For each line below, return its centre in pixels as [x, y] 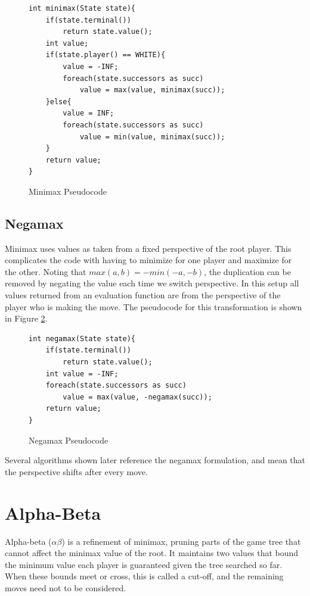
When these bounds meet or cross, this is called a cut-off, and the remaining [144, 576]
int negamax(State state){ [82, 338]
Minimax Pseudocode [68, 191]
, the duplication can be [247, 271]
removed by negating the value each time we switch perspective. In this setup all [152, 283]
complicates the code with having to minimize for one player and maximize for [148, 260]
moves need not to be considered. [66, 587]
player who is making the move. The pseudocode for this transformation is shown [154, 306]
